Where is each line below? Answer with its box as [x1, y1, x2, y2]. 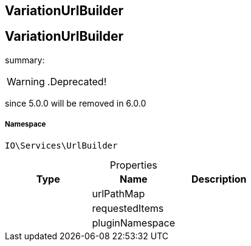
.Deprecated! [47, 75, 107, 88]
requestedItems [92, 202, 164, 214]
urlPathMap [92, 187, 145, 200]
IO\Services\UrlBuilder [5, 140, 118, 150]
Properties [109, 158, 157, 171]
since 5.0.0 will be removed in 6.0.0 [5, 97, 146, 108]
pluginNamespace [92, 216, 176, 229]
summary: [5, 54, 45, 65]
